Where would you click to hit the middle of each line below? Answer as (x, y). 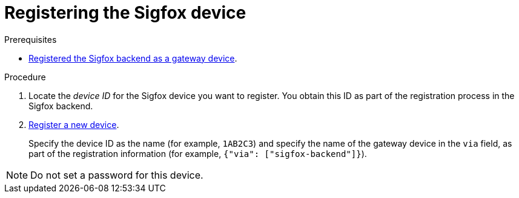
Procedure (25, 77)
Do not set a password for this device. (117, 175)
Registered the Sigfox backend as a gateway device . (133, 58)
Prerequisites (31, 39)
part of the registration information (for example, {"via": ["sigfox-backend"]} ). (198, 153)
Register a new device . (74, 124)
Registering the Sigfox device (125, 13)
